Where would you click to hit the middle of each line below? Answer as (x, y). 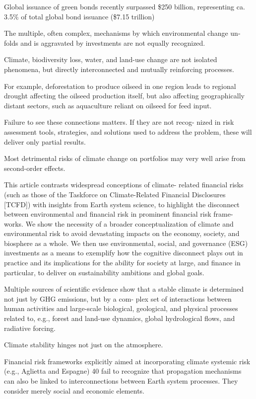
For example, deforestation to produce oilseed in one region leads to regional (120, 86)
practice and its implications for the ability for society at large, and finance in (122, 263)
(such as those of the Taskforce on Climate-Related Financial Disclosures (115, 194)
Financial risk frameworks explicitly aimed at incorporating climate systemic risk (127, 361)
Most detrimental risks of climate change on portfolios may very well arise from (125, 158)
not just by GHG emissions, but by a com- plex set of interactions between (118, 298)
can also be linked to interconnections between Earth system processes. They (121, 381)
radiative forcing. (30, 328)
